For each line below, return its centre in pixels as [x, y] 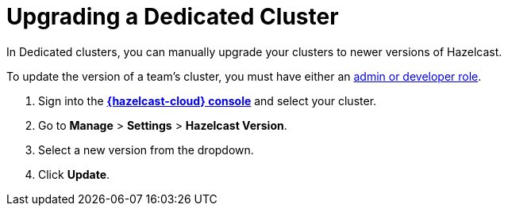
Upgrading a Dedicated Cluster [173, 17]
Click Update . [74, 174]
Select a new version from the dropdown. [146, 150]
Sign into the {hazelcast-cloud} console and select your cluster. [208, 100]
